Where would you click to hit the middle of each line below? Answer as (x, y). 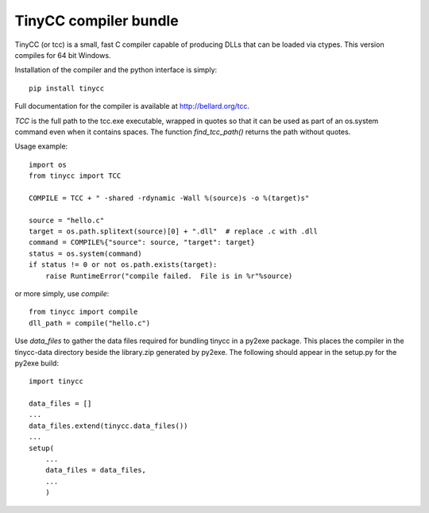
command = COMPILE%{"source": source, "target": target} (142, 243)
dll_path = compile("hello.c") (90, 323)
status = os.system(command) (85, 253)
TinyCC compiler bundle (97, 21)
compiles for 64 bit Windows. (63, 55)
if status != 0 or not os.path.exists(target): (123, 265)
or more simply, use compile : (62, 293)
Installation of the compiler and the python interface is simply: (116, 70)
